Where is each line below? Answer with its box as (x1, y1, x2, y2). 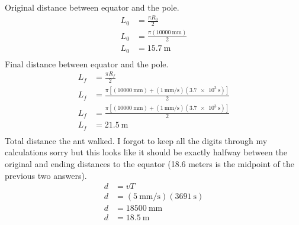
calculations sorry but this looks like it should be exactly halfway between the (5, 146, 287, 158)
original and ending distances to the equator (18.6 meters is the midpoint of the (5, 158, 294, 170)
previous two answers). (5, 169, 87, 181)
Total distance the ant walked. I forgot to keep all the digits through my (5, 134, 268, 146)
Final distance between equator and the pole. (5, 57, 169, 70)
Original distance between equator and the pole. (5, 1, 179, 13)
